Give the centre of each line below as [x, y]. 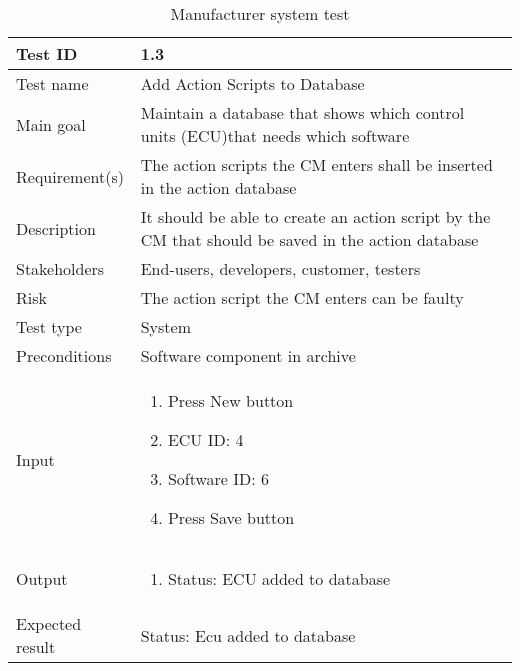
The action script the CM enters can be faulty [302, 297]
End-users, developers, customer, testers [280, 268]
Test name [52, 83]
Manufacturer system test [260, 13]
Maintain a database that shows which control [302, 112]
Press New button [230, 400]
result [36, 646]
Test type [49, 326]
